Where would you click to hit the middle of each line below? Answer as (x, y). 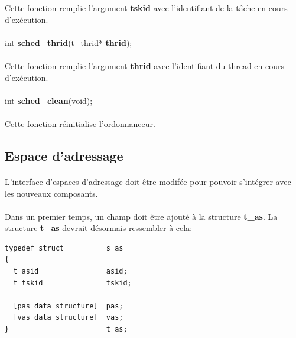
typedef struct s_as (64, 248)
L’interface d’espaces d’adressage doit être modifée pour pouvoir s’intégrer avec (148, 181)
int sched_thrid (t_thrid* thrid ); (69, 42)
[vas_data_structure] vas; (68, 318)
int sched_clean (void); (49, 100)
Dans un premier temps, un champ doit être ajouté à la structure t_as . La (141, 216)
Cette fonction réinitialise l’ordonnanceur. (80, 123)
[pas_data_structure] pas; (68, 306)
